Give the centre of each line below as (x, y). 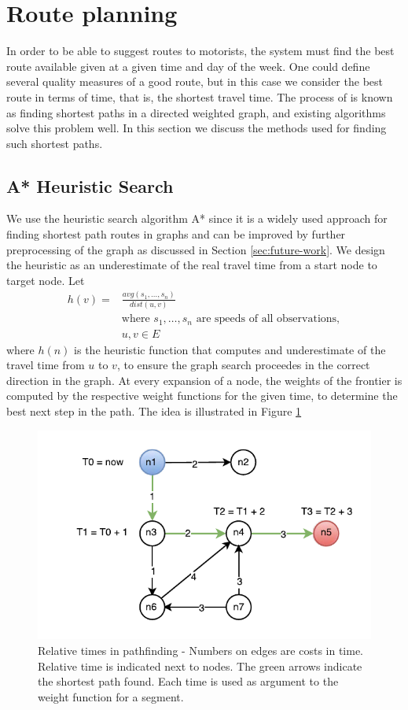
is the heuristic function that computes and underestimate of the (230, 349)
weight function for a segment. (111, 696)
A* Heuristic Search (90, 185)
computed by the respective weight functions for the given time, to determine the (202, 396)
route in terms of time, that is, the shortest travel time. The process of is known (200, 96)
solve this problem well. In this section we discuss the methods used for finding (197, 128)
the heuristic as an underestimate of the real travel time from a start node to (192, 265)
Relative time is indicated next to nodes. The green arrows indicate (200, 666)
